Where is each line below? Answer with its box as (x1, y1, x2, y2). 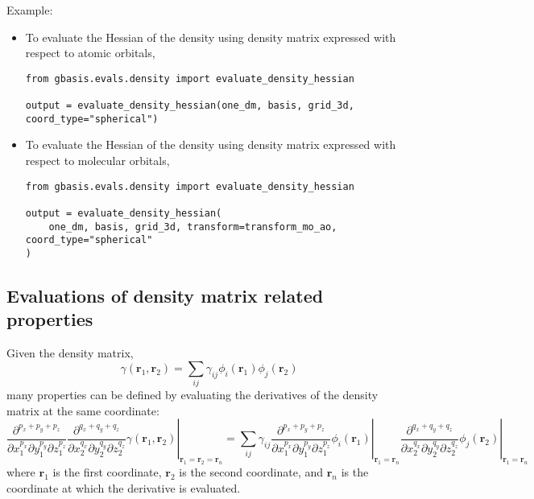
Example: (6, 2, 53, 18)
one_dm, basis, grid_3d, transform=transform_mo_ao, (48, 221, 337, 233)
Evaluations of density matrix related (6, 282, 324, 307)
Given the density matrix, (6, 344, 134, 361)
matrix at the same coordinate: (6, 402, 159, 419)
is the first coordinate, (52, 463, 162, 480)
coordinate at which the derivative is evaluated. (6, 479, 241, 496)
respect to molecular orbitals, (25, 152, 170, 168)
